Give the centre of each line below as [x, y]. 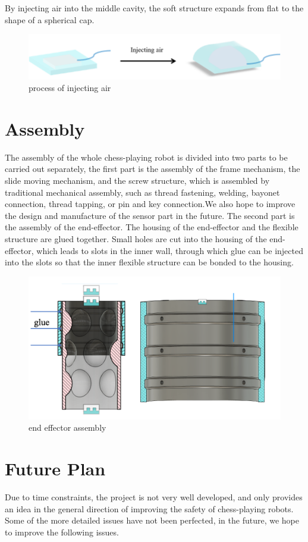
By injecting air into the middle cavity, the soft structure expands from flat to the [154, 8]
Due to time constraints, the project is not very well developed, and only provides [154, 497]
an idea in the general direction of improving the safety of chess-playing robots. [149, 508]
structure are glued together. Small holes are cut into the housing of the [136, 239]
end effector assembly [67, 427]
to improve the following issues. [62, 532]
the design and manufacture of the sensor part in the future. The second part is [150, 215]
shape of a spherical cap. [50, 19]
